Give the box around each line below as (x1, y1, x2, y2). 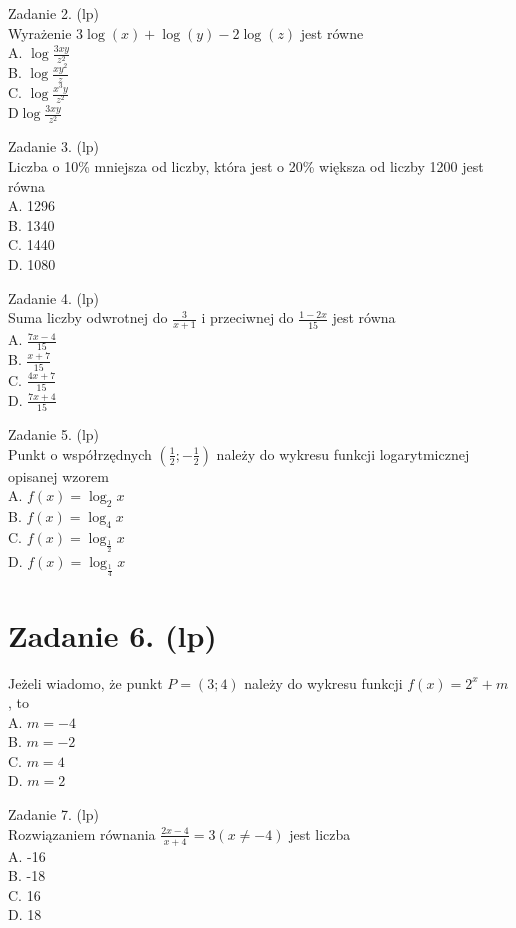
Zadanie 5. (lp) (8, 424, 100, 445)
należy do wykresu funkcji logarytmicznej (216, 443, 470, 464)
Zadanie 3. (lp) (8, 136, 100, 157)
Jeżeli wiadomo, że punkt (8, 672, 163, 693)
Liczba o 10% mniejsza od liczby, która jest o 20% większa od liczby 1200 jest (8, 156, 484, 177)
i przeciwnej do (201, 307, 294, 328)
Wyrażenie (8, 22, 72, 43)
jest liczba (289, 823, 351, 844)
